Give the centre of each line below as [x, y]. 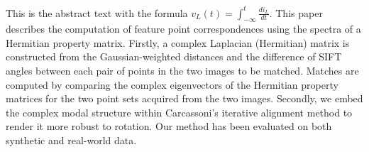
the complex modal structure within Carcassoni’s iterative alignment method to [179, 112]
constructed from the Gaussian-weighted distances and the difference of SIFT [174, 56]
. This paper [296, 12]
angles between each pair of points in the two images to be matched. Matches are [182, 71]
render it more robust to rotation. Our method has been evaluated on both [169, 126]
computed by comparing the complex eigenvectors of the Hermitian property [172, 84]
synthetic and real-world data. [71, 140]
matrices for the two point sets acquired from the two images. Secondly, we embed [184, 98]
